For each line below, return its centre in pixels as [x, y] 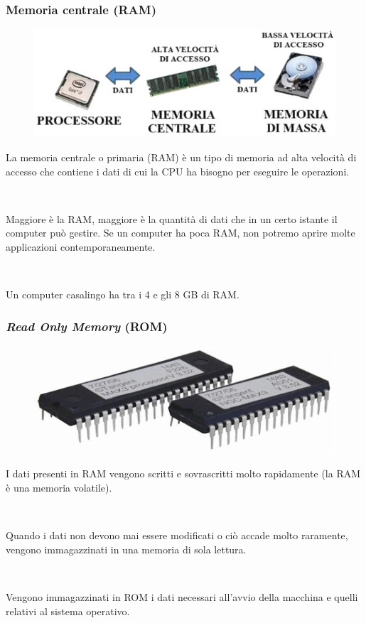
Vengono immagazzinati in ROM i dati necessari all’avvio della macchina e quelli [182, 597]
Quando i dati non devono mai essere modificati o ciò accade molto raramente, [177, 535]
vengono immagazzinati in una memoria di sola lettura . [126, 549]
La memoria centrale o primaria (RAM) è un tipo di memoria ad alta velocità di [181, 157]
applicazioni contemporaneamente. [81, 246]
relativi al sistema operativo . [68, 611]
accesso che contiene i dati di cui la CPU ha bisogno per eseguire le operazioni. [178, 171]
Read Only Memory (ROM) [87, 326]
